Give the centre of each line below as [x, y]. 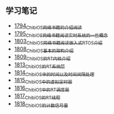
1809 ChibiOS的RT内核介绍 [42, 58]
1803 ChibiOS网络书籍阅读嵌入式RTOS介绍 [58, 42]
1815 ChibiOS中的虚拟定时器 [43, 81]
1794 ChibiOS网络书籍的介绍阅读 [48, 26]
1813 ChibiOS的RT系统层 [39, 65]
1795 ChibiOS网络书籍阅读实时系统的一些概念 [61, 34]
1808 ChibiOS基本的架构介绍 [44, 50]
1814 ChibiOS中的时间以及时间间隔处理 [54, 73]
